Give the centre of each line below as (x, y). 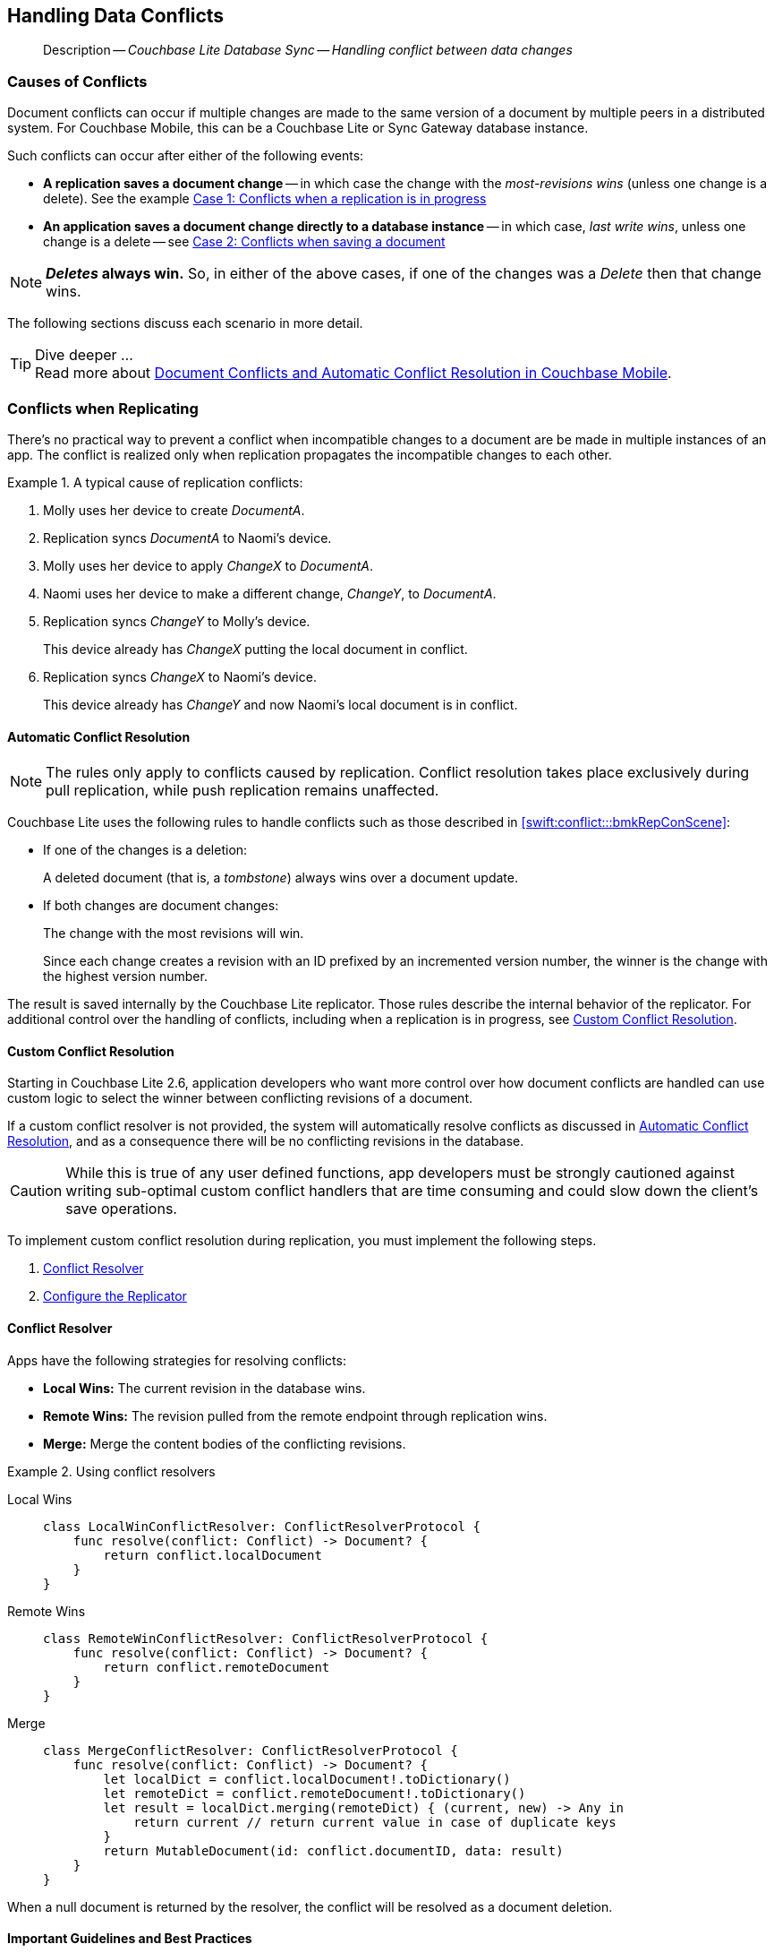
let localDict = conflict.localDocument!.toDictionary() (307, 1779)
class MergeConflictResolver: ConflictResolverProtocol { (251, 1750)
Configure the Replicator (115, 1296)
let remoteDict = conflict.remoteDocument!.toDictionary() (315, 1793)
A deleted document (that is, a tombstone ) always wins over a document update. (281, 878)
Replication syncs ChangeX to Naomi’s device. (180, 676)
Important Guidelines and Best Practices (130, 1939)
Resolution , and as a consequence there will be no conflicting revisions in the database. (266, 1141)
